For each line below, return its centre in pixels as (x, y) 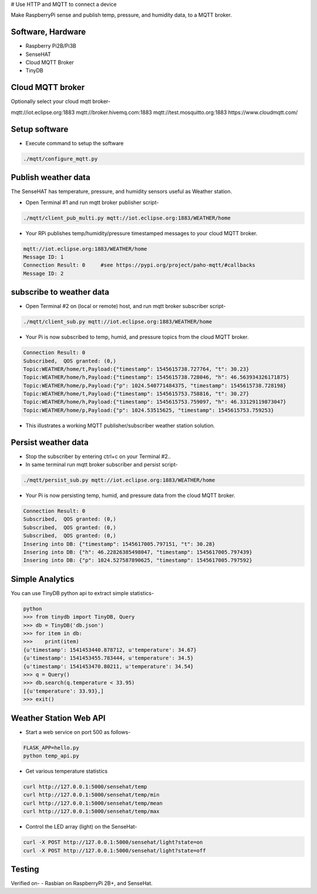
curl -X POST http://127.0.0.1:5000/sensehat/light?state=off (114, 850)
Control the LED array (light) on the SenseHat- (81, 827)
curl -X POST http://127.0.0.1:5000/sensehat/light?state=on (113, 842)
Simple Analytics (43, 579)
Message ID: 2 (43, 273)
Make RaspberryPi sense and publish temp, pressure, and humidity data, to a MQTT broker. (121, 15)
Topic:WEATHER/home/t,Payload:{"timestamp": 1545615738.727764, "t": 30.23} (136, 369)
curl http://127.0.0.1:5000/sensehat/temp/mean (93, 803)
